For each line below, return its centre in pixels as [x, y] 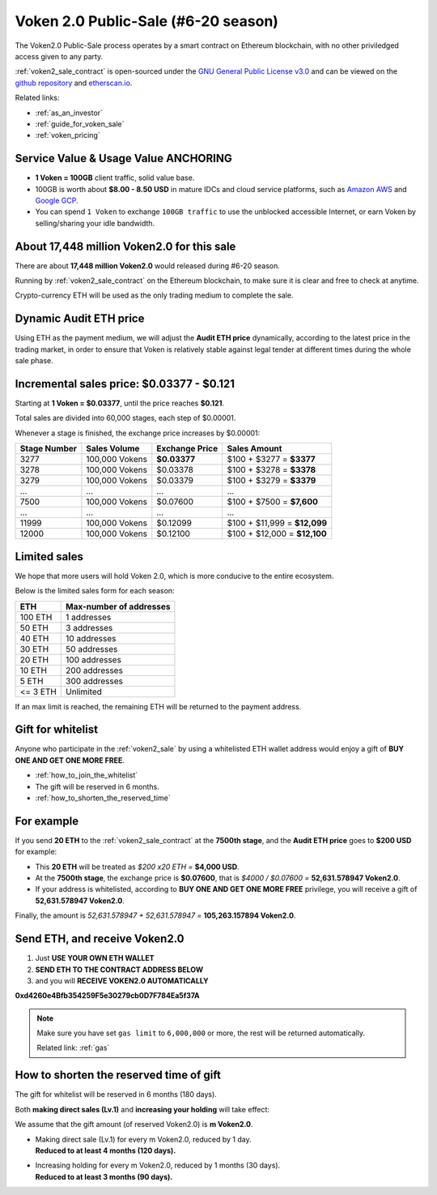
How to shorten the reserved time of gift [118, 1075]
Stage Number [48, 448]
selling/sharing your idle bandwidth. [95, 223]
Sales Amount [255, 448]
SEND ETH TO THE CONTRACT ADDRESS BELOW [119, 970]
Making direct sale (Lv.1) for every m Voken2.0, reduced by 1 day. [143, 1139]
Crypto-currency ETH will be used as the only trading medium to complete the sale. [154, 295]
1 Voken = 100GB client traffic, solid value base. [115, 178]
